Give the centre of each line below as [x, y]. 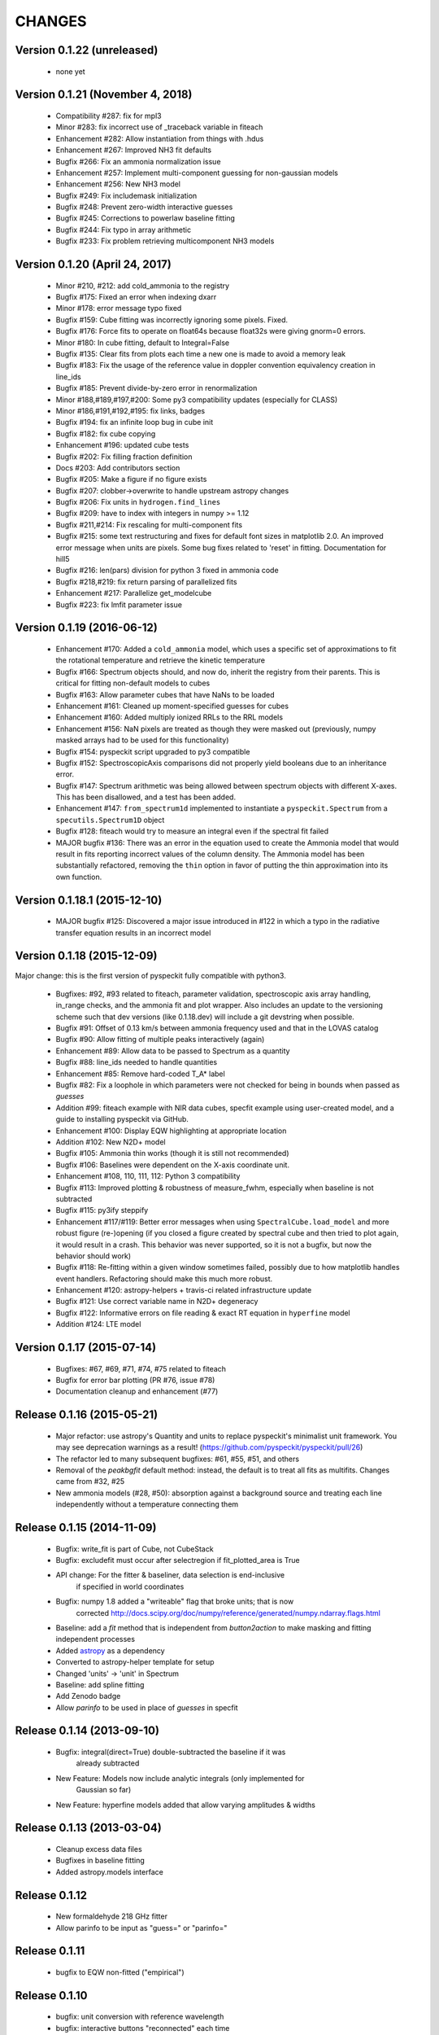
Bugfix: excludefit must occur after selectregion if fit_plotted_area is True [178, 1560]
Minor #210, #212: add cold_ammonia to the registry [143, 286]
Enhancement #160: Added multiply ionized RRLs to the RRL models [170, 717]
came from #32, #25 [90, 1481]
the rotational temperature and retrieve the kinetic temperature [161, 660]
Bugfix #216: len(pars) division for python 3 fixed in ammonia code [167, 571]
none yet [70, 71]
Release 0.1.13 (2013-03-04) [88, 1828]
